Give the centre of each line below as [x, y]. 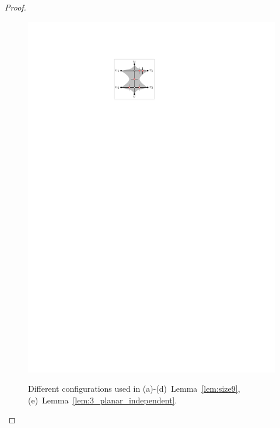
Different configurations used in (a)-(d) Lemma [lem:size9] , [134, 389]
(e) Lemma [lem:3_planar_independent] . [103, 400]
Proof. [15, 7]
